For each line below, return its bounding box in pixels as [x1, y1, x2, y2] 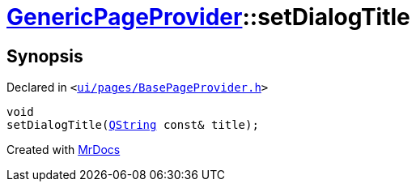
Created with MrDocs [6, 143, 121, 157]
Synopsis [6, 45, 83, 66]
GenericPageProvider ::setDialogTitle [6, 3, 410, 31]
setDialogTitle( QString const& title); [6, 118, 259, 132]
